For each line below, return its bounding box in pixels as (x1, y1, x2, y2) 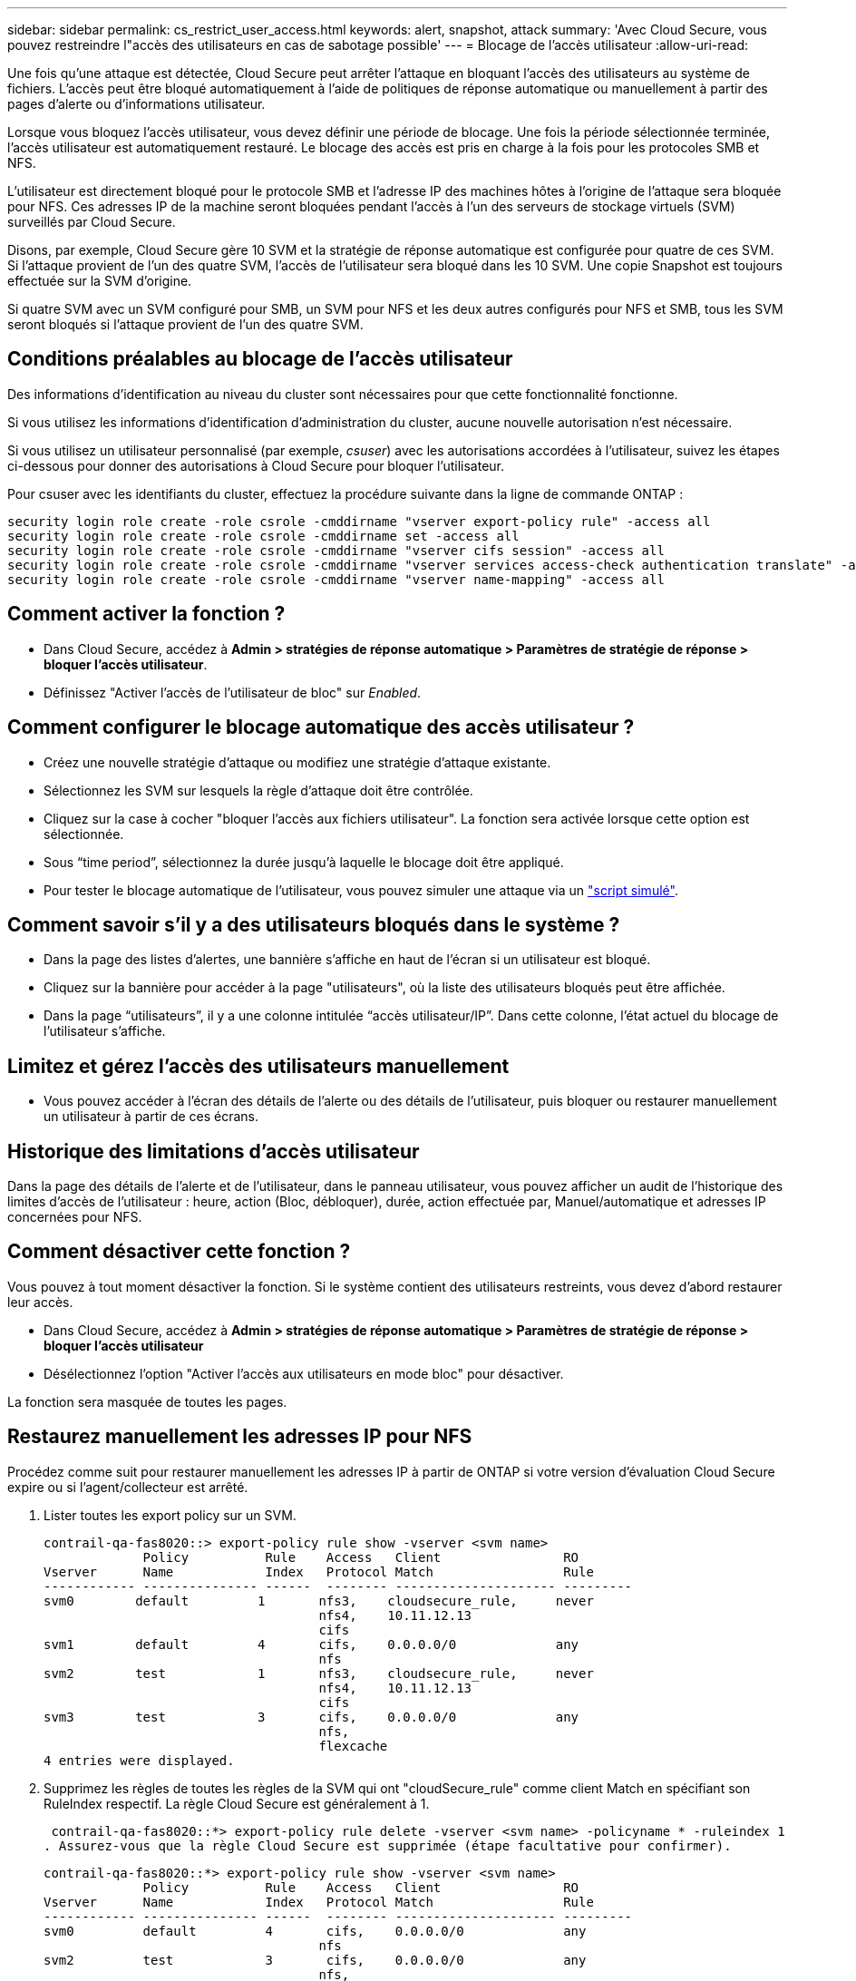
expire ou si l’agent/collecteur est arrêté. (7, 1478, 248, 1495)
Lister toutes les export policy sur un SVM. (44, 1507, 297, 1523)
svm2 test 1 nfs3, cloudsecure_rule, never (44, 1665, 594, 1681)
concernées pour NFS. (7, 1209, 142, 1225)
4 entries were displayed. (44, 1752, 235, 1768)
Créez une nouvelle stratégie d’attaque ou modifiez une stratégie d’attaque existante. (44, 754, 551, 770)
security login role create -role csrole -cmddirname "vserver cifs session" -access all (7, 542, 665, 558)
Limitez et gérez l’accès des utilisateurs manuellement (7, 1054, 510, 1078)
